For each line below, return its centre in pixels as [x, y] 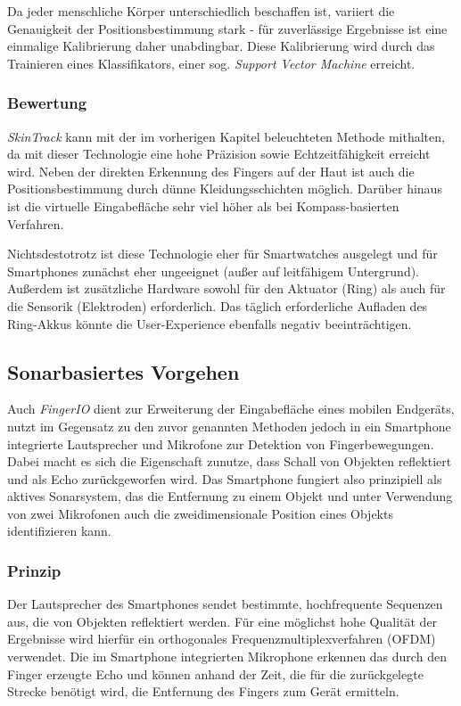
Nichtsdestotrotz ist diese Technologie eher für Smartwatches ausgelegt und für [222, 254]
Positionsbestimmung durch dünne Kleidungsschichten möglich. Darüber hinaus [225, 189]
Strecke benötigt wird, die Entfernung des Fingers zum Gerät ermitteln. [203, 691]
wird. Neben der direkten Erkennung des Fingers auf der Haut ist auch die [211, 171]
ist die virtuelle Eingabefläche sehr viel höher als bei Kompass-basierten [203, 205]
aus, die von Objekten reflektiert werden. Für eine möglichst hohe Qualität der [222, 621]
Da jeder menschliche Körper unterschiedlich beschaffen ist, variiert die [201, 11]
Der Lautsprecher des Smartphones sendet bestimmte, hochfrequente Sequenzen [225, 604]
